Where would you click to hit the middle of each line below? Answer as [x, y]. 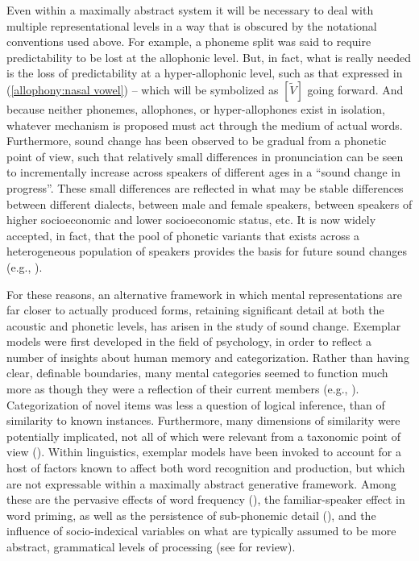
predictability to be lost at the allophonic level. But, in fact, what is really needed [209, 57]
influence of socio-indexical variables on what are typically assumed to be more [201, 531]
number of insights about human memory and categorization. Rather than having [208, 357]
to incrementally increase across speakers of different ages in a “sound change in [204, 172]
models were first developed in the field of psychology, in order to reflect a [189, 341]
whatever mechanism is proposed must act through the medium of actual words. [205, 125]
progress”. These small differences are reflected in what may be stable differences [205, 187]
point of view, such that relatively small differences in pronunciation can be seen [205, 156]
